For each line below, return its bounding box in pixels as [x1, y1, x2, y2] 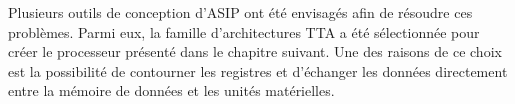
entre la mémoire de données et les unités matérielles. [8, 80, 335, 101]
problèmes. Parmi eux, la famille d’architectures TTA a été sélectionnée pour [8, 21, 480, 42]
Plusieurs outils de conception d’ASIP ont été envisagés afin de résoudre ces [8, 2, 473, 22]
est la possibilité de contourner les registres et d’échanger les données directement [8, 60, 508, 81]
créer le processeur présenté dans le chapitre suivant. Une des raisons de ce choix [8, 41, 502, 62]
